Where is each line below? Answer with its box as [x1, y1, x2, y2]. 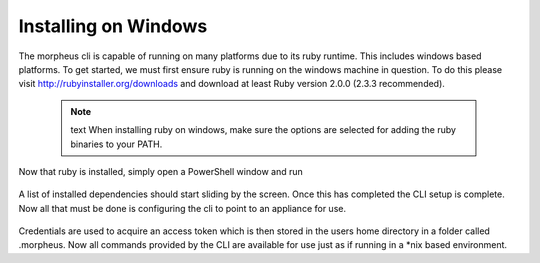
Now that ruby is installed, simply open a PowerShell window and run [18, 165, 304, 177]
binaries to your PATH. [70, 138, 163, 150]
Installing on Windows [18, 15, 208, 37]
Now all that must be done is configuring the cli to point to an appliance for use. [18, 202, 347, 214]
